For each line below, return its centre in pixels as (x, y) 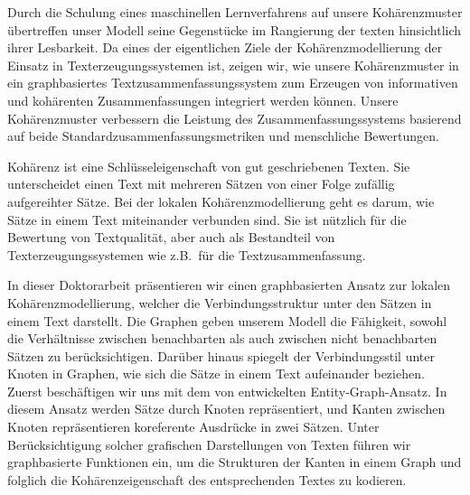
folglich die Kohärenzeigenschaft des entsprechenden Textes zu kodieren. (207, 479)
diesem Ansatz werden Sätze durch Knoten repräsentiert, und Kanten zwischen (226, 409)
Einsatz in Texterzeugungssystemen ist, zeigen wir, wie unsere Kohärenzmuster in (233, 65)
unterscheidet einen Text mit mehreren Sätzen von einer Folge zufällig (201, 184)
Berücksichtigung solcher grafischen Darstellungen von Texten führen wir (209, 444)
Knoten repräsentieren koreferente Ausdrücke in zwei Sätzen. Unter (193, 427)
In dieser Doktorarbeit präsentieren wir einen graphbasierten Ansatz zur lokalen (229, 285)
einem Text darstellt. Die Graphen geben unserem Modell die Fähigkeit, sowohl (227, 320)
